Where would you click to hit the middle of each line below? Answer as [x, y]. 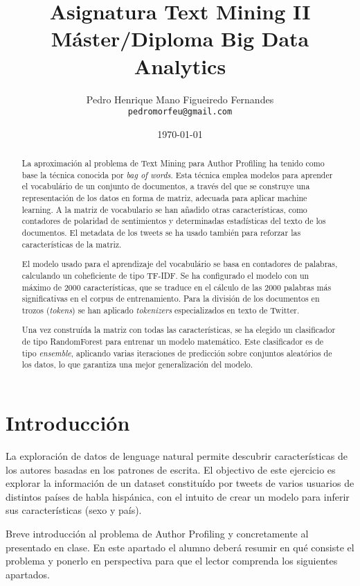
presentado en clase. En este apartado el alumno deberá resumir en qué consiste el [180, 547]
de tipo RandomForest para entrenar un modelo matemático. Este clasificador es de [173, 342]
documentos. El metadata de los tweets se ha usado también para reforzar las [161, 233]
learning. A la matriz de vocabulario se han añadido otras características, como [164, 209]
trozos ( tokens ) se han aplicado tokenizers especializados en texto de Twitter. [161, 310]
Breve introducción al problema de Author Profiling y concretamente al [157, 533]
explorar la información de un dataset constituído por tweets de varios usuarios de [180, 483]
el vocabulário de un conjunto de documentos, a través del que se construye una [166, 186]
